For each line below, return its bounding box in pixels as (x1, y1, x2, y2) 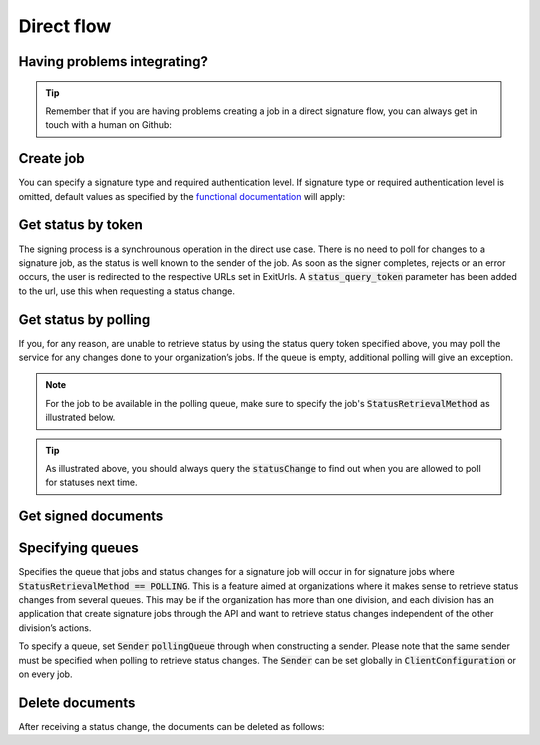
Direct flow (18, 15, 112, 37)
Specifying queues (18, 540, 139, 557)
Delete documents (18, 694, 136, 711)
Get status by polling (18, 311, 151, 328)
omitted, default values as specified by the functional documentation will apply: (18, 190, 346, 202)
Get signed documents (18, 508, 164, 525)
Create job (18, 150, 85, 167)
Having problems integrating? (18, 53, 209, 70)
